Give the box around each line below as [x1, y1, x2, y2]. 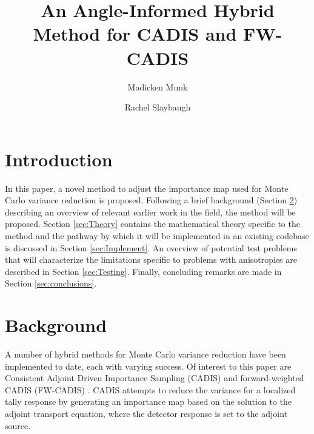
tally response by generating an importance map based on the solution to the [5, 395, 292, 408]
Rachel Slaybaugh [124, 101, 191, 114]
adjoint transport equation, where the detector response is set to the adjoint [5, 407, 288, 420]
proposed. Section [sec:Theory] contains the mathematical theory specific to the [5, 217, 300, 230]
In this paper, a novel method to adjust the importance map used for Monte [5, 181, 289, 194]
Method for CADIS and [33, 21, 237, 46]
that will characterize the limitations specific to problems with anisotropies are [5, 253, 298, 266]
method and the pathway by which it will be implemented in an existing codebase [5, 229, 309, 242]
